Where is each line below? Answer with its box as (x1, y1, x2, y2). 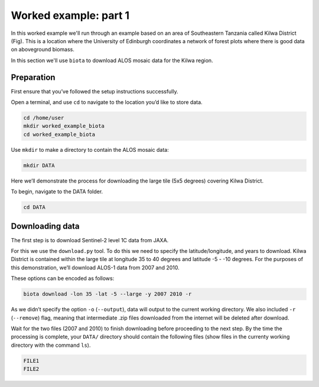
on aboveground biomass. (11, 46, 75, 53)
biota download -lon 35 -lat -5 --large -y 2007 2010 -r (23, 291, 192, 298)
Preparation (11, 72, 56, 82)
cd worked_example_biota (23, 131, 96, 138)
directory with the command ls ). (11, 342, 91, 349)
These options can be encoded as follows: (11, 275, 115, 282)
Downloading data (11, 221, 80, 231)
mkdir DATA (23, 162, 55, 168)
